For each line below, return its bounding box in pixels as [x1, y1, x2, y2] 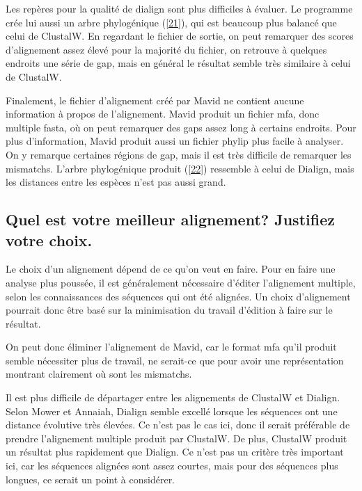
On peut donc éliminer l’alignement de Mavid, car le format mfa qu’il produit [6, 339, 337, 354]
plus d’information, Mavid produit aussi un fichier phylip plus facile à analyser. [6, 134, 344, 148]
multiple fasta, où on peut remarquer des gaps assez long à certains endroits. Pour [6, 120, 356, 134]
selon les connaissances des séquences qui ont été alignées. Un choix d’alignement [6, 289, 351, 303]
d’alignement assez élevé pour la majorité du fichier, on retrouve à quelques [6, 42, 327, 56]
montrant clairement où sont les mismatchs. [6, 367, 192, 381]
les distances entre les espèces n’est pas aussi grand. [6, 175, 226, 189]
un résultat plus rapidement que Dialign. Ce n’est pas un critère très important [6, 444, 344, 459]
